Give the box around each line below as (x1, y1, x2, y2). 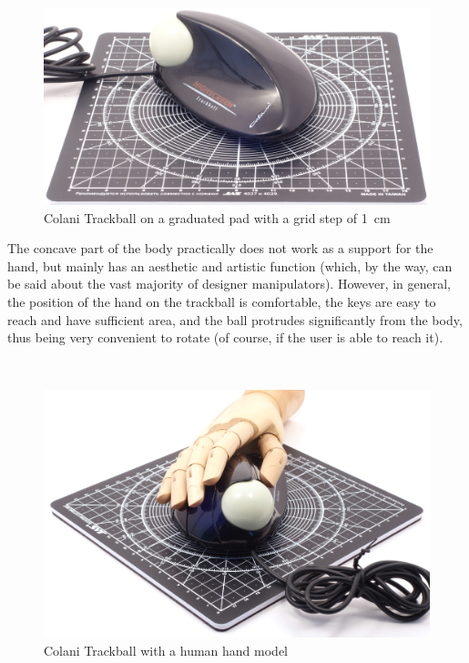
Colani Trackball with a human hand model (44, 640, 289, 659)
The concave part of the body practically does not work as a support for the (7, 239, 433, 258)
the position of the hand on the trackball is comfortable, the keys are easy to (7, 291, 436, 311)
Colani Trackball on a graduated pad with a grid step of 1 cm (44, 208, 391, 227)
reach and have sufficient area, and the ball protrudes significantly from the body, (7, 310, 463, 329)
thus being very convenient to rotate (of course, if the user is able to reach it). (7, 328, 444, 347)
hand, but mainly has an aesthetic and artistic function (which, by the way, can (7, 256, 453, 275)
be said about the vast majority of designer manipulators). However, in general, (7, 274, 452, 293)
